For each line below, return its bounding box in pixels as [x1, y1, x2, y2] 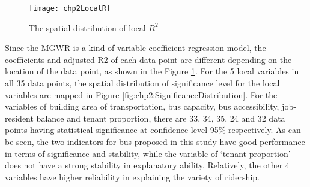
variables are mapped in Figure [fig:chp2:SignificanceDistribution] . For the [5, 88, 278, 101]
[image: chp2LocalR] [29, 4, 111, 13]
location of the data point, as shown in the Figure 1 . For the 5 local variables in [5, 65, 299, 77]
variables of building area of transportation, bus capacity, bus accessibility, [5, 100, 279, 113]
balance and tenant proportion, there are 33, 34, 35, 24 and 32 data [36, 111, 285, 124]
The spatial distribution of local [29, 21, 146, 34]
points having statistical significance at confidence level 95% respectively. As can [5, 123, 301, 136]
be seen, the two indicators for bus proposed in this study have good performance [5, 135, 305, 147]
